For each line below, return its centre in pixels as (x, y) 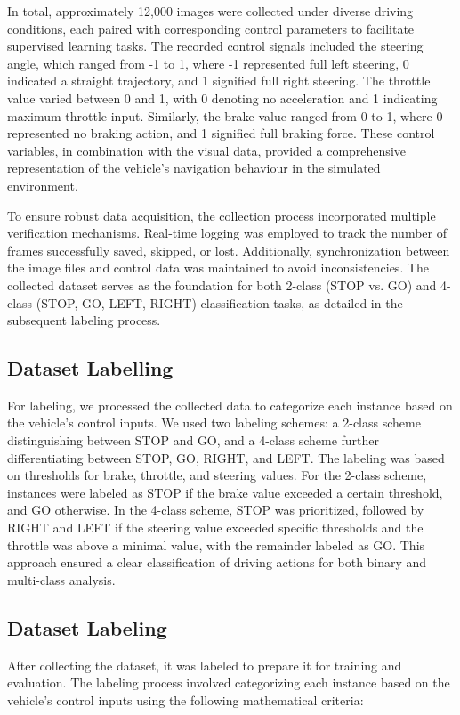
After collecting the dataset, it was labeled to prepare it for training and (205, 665)
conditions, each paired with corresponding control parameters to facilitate (211, 28)
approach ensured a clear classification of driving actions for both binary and (217, 562)
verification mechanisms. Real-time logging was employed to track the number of (227, 233)
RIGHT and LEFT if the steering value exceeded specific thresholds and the (215, 528)
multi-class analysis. (61, 579)
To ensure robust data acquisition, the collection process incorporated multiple (222, 215)
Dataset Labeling (87, 627)
